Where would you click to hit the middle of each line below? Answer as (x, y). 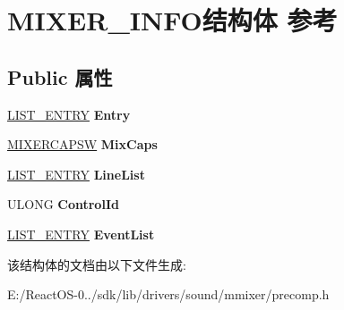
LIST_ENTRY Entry (69, 114)
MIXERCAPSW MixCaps (82, 144)
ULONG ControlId (63, 204)
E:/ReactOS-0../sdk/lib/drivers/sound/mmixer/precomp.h (168, 294)
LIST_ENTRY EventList (81, 234)
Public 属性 (60, 76)
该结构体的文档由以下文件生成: (97, 264)
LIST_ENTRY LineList (76, 174)
